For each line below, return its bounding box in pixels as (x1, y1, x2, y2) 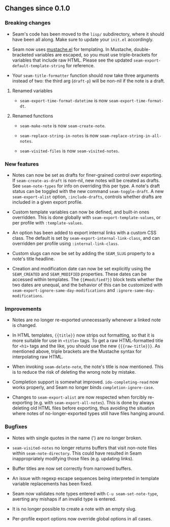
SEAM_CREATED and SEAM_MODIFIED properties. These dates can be (12, 271, 147, 277)
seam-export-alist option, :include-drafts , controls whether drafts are (12, 193, 162, 200)
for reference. (66, 62, 95, 68)
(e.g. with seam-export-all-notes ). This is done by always (33, 400, 155, 406)
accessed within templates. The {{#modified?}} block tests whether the (12, 276, 163, 282)
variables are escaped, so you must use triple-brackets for (35, 51, 158, 58)
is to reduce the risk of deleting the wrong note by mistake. (12, 369, 136, 375)
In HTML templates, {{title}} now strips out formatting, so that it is (12, 332, 155, 338)
